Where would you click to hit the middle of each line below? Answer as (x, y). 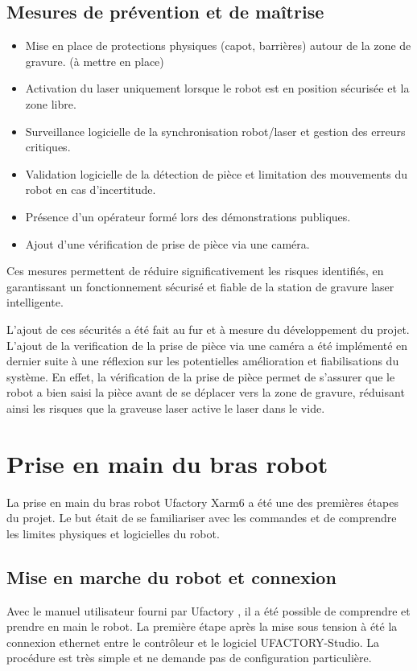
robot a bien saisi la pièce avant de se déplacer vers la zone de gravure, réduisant (206, 392)
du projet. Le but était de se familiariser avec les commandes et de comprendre (202, 518)
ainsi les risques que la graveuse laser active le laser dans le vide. (166, 408)
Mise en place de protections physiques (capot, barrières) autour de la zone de (218, 45)
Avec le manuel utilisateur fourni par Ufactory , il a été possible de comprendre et (208, 610)
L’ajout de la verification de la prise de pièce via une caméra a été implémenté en (207, 345)
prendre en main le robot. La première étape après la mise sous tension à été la (202, 626)
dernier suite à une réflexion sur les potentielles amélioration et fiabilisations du (203, 361)
